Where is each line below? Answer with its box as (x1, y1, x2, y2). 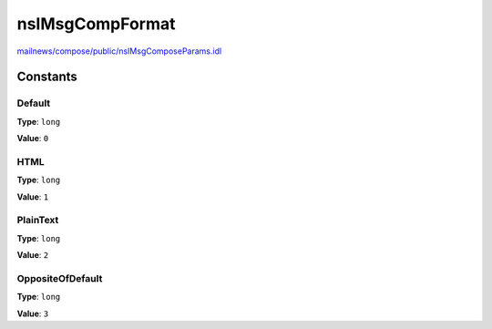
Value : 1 (16, 191, 49, 202)
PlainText (16, 214, 59, 227)
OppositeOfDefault (16, 272, 103, 284)
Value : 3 (16, 308, 49, 319)
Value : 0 (16, 133, 49, 144)
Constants (16, 69, 77, 85)
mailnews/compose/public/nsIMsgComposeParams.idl (16, 46, 222, 57)
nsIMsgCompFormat (16, 14, 176, 34)
